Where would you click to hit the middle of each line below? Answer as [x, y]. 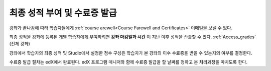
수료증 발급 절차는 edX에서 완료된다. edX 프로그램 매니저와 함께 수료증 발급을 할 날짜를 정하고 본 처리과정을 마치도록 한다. [128, 62]
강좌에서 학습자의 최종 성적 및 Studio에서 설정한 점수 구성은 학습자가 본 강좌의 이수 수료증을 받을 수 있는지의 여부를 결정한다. [131, 53]
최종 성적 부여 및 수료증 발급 [63, 13]
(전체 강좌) [20, 44]
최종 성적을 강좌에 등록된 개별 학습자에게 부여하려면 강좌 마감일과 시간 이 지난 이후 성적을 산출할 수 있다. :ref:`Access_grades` [132, 37]
